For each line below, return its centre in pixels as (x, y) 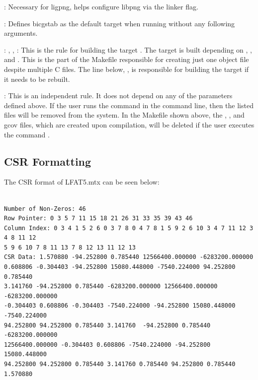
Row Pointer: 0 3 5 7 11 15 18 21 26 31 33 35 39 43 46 (98, 219)
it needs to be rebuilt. (37, 79)
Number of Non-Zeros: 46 (45, 209)
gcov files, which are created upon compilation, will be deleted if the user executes (129, 124)
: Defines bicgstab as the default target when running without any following (120, 23)
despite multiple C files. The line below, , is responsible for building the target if (127, 69)
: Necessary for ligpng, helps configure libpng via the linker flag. (101, 6)
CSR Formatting (48, 161)
